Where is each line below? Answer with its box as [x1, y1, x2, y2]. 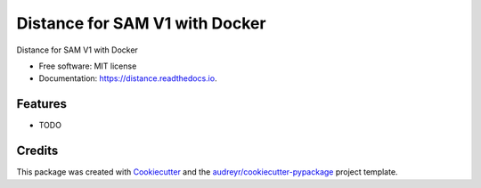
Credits [16, 143, 59, 159]
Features [16, 96, 67, 111]
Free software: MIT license [38, 61, 137, 71]
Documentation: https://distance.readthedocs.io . [38, 73, 217, 84]
